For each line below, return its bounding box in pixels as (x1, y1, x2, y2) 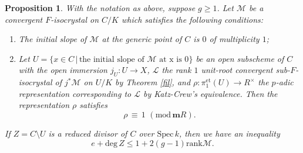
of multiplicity (209, 33, 260, 45)
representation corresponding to (18, 87, 132, 99)
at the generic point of (102, 33, 182, 45)
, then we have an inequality (179, 127, 280, 139)
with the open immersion (18, 64, 107, 76)
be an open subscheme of (196, 52, 284, 64)
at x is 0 (159, 55, 189, 64)
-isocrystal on (51, 13, 99, 25)
